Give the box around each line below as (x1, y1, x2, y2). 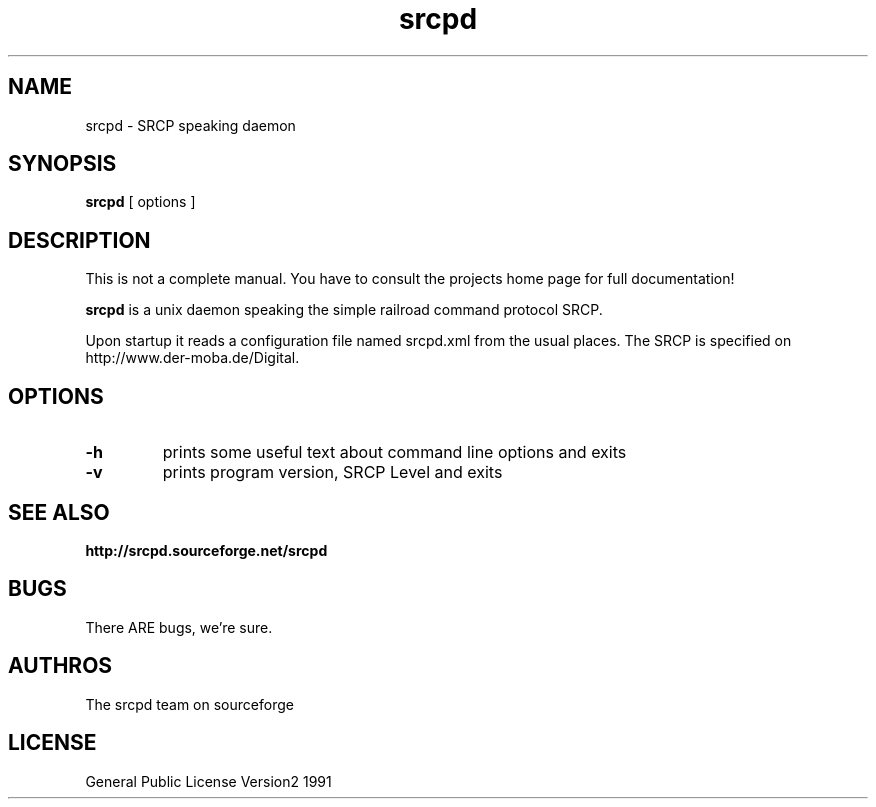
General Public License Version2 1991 (85, 772, 332, 790)
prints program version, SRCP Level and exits (162, 462, 503, 483)
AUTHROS (8, 653, 113, 679)
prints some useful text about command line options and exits (162, 442, 627, 463)
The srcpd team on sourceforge (85, 695, 294, 713)
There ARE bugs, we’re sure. (85, 618, 273, 636)
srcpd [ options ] (85, 193, 196, 211)
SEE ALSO (8, 499, 110, 525)
